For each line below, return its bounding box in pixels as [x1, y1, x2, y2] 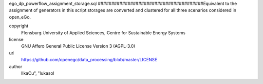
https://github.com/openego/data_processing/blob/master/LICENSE [21, 57, 158, 63]
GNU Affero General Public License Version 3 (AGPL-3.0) [21, 43, 136, 49]
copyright [9, 23, 29, 29]
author [9, 63, 22, 70]
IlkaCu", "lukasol [21, 70, 55, 76]
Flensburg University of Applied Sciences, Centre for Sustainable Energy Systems [21, 29, 186, 36]
